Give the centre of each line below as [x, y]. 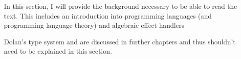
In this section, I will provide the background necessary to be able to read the [120, 6]
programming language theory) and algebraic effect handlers [94, 25]
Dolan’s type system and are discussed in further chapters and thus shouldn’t [120, 41]
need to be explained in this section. [58, 51]
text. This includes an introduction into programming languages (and [108, 15]
